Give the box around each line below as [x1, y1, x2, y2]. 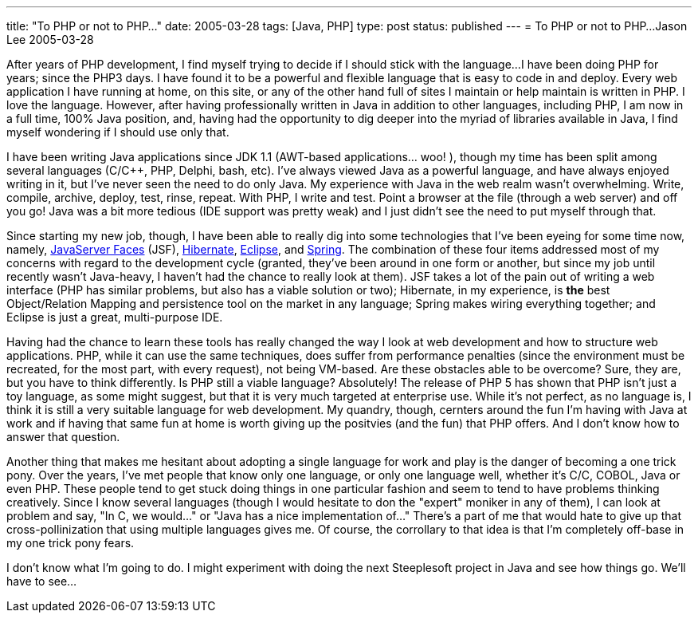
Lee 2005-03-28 [6, 33, 94, 46]
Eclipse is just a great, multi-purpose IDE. [6, 310, 223, 324]
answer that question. [6, 430, 120, 444]
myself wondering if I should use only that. [6, 125, 229, 139]
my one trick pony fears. [6, 536, 135, 550]
